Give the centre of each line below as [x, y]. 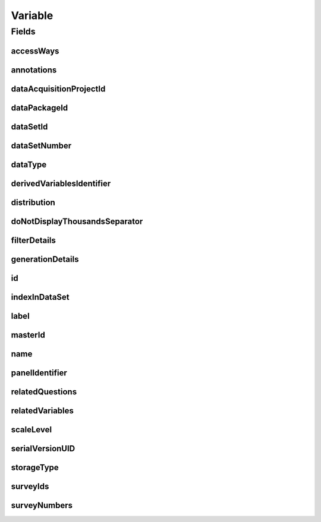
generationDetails [45, 259]
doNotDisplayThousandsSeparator [77, 221]
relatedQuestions [44, 392]
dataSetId [29, 127]
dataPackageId [40, 108]
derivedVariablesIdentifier [61, 183]
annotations [34, 70]
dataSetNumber [41, 145]
